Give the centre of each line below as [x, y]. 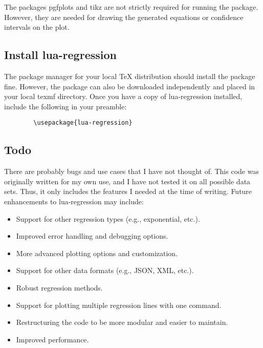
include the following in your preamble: [65, 106]
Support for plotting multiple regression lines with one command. [119, 305]
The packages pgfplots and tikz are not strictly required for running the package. [131, 7]
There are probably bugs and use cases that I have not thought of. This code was [131, 171]
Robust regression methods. [59, 287]
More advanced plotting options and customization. [97, 253]
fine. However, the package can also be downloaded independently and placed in [130, 86]
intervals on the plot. [37, 27]
